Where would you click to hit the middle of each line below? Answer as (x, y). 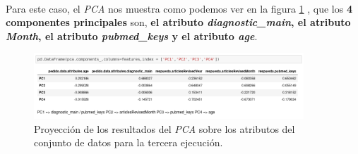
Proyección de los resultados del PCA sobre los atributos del (165, 128)
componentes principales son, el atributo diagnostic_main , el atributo (178, 22)
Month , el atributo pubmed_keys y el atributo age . (132, 36)
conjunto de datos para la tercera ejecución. (129, 142)
